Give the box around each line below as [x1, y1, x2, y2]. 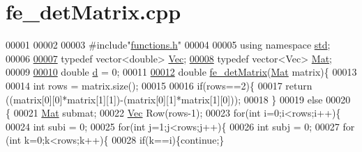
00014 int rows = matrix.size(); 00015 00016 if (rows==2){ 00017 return [6, 78, 312, 92]
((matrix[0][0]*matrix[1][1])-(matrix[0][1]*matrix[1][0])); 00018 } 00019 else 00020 [6, 92, 351, 106]
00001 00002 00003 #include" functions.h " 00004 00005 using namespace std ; [6, 37, 331, 52]
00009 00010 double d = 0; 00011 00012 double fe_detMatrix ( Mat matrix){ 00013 [6, 65, 357, 79]
